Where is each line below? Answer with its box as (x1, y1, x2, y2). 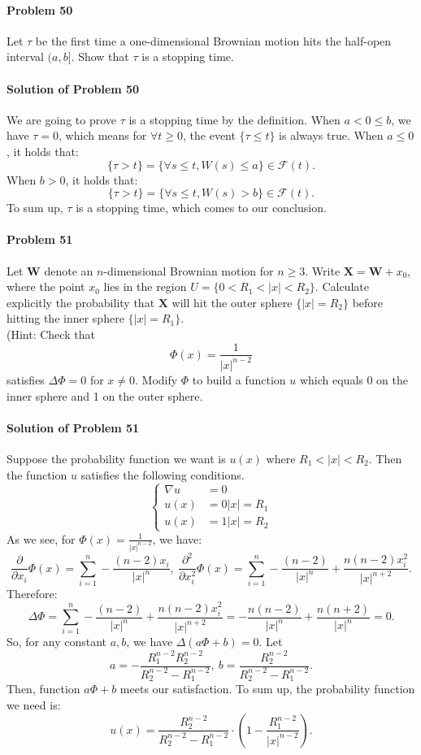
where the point (7, 278, 85, 295)
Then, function (7, 680, 80, 697)
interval (7, 48, 44, 65)
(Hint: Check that (7, 325, 95, 342)
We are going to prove (7, 111, 117, 128)
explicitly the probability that (7, 293, 155, 310)
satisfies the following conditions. (80, 466, 245, 483)
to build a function (192, 371, 286, 388)
